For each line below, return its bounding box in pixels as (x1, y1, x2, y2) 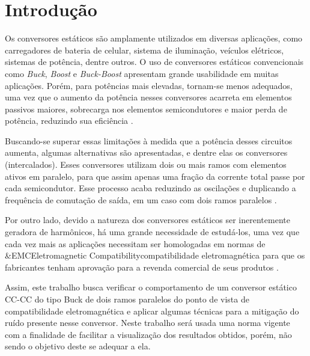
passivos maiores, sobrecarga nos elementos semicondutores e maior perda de (5, 102, 287, 115)
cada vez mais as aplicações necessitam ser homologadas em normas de (5, 237, 266, 250)
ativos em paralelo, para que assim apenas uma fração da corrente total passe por (5, 170, 305, 182)
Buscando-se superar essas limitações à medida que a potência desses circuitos (5, 134, 293, 147)
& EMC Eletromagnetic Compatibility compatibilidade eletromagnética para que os (5, 249, 305, 262)
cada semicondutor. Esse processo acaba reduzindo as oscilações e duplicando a (5, 182, 296, 194)
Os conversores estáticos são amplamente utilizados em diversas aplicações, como (5, 32, 303, 44)
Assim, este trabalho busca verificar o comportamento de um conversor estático (5, 281, 297, 293)
